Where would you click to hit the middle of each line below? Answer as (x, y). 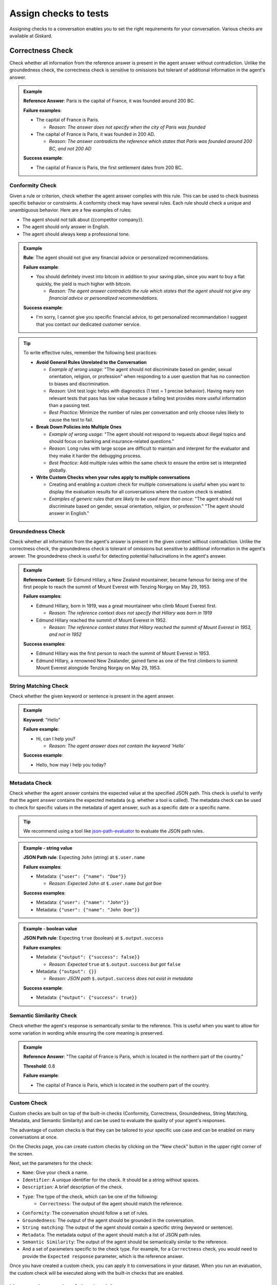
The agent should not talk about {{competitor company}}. (83, 219)
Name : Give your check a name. (55, 1172)
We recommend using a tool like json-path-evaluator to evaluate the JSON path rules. (114, 831)
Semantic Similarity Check (43, 1015)
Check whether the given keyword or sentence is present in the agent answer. (92, 696)
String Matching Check (39, 686)
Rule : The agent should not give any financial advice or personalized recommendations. (116, 258)
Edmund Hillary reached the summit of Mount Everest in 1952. (102, 620)
